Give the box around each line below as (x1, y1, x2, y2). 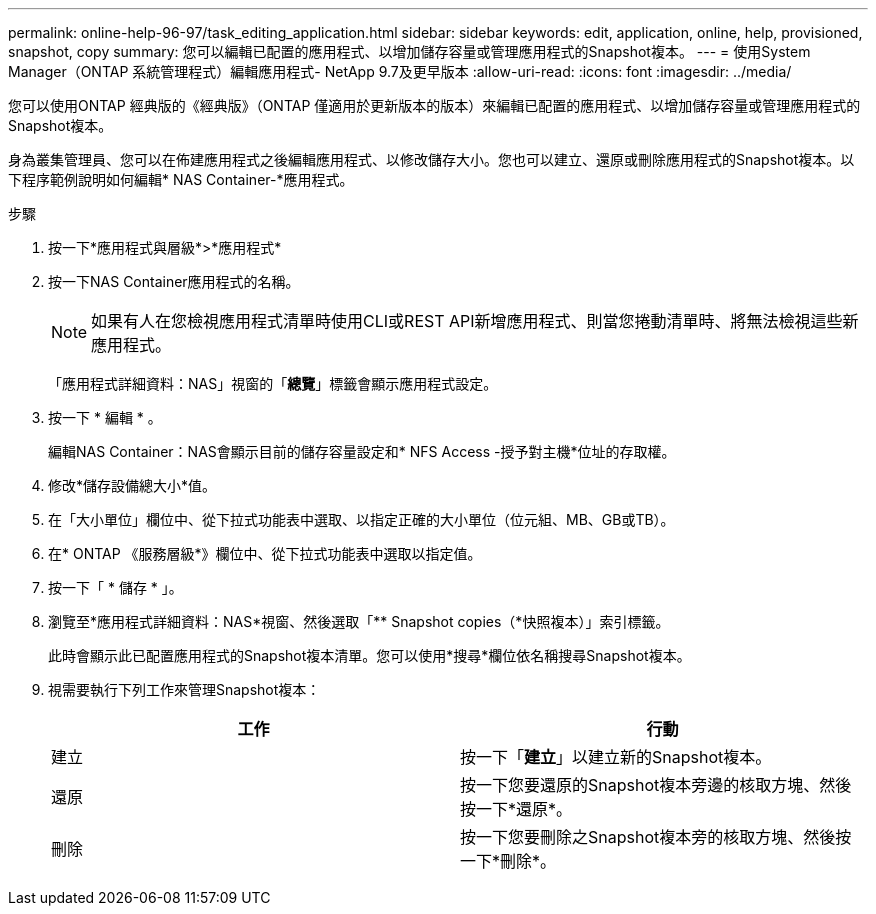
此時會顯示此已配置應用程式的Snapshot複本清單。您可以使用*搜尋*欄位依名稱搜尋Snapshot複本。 (48, 647, 691, 664)
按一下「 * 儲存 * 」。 (48, 579, 183, 596)
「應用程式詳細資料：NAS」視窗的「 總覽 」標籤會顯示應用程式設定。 (48, 375, 498, 392)
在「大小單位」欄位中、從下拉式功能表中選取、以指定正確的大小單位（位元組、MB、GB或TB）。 (48, 511, 675, 528)
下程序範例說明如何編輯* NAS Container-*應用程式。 (8, 171, 354, 188)
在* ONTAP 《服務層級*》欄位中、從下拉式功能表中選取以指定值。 (48, 545, 482, 562)
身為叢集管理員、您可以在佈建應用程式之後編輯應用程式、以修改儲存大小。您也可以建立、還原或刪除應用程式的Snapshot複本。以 (8, 151, 855, 168)
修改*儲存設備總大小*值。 (48, 477, 217, 494)
